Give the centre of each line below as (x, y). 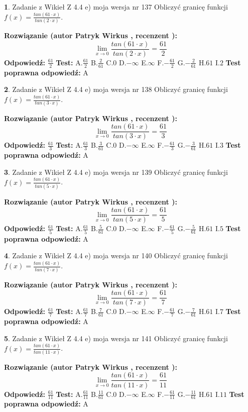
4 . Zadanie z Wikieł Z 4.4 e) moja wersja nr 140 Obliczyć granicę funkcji (116, 255)
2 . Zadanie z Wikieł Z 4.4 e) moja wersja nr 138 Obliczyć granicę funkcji (116, 89)
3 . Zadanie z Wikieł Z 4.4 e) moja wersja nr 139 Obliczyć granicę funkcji (116, 172)
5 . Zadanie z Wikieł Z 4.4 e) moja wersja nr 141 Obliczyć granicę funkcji (116, 338)
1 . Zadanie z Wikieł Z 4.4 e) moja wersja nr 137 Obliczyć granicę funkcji (116, 7)
